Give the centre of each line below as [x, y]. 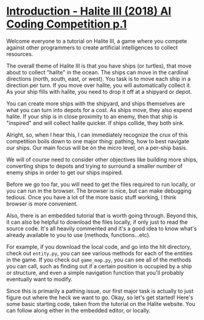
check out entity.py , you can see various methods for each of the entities [100, 253]
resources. [20, 54]
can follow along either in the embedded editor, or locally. [79, 310]
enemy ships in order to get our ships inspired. [65, 172]
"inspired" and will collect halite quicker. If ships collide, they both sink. [95, 123]
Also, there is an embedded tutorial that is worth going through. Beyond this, [102, 215]
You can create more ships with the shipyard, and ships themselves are [96, 103]
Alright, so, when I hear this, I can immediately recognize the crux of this [97, 135]
